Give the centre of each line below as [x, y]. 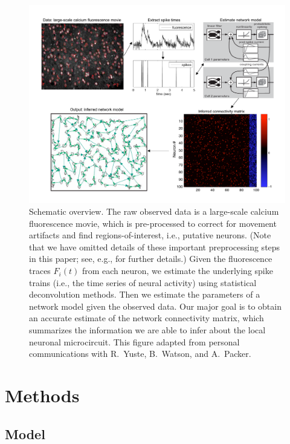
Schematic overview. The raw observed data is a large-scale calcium [154, 211]
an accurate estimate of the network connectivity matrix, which [147, 318]
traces [40, 271]
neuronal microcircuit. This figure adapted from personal [134, 341]
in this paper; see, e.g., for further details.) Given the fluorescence [151, 259]
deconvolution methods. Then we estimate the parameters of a [145, 294]
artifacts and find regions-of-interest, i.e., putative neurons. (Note [150, 235]
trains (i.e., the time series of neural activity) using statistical [143, 282]
